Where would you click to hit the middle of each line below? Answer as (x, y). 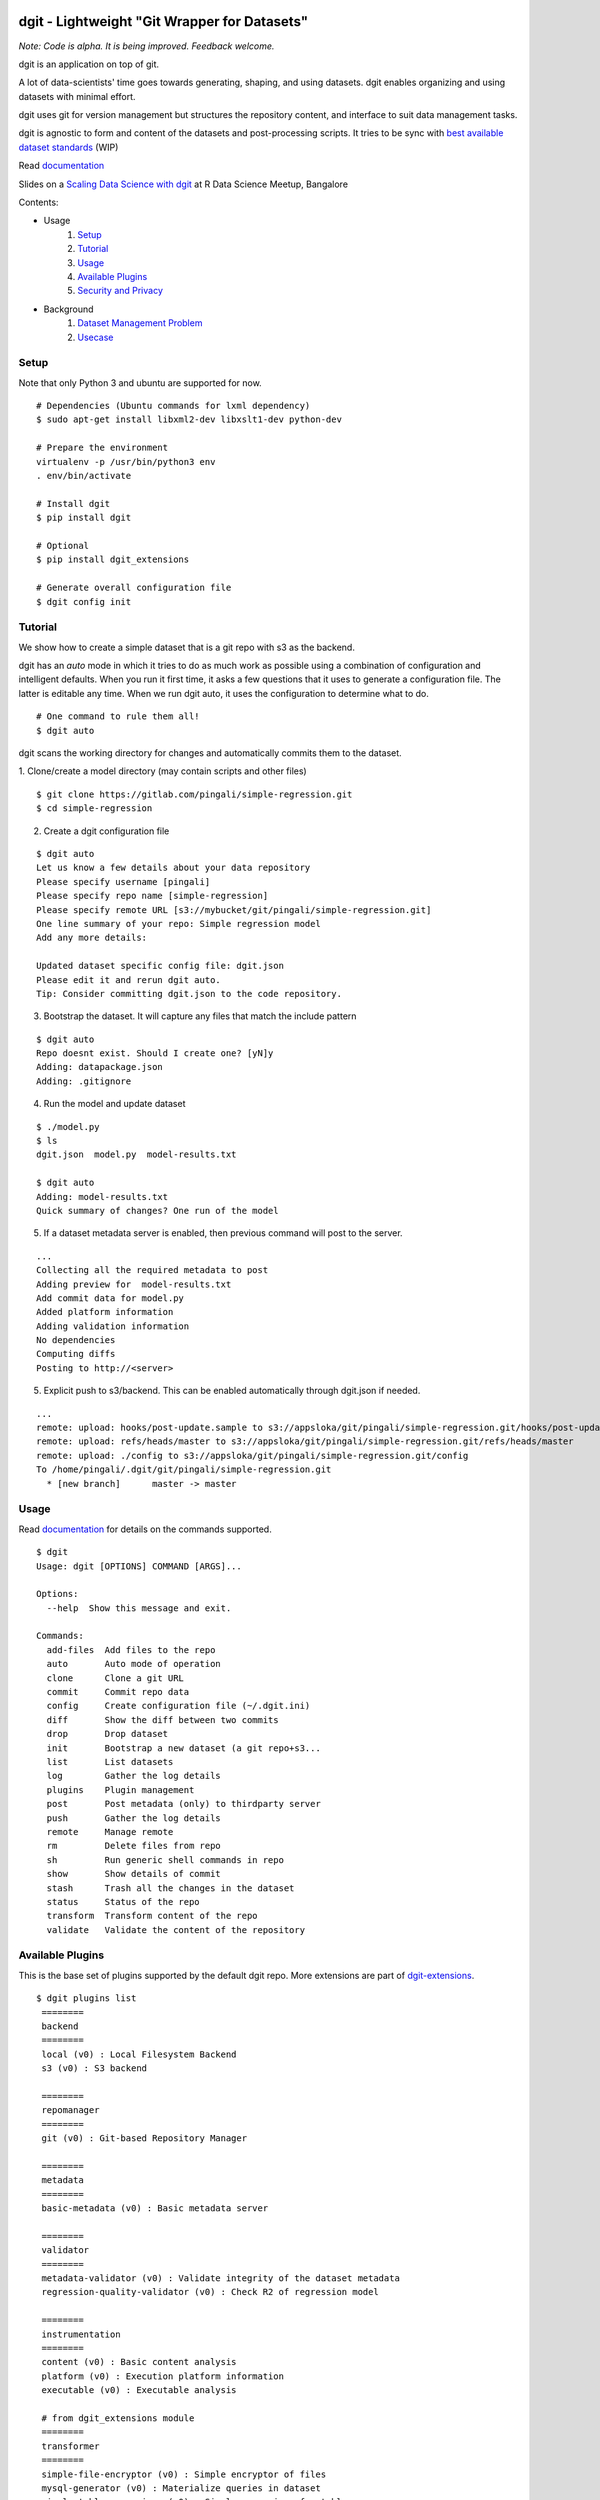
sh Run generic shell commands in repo (165, 1859)
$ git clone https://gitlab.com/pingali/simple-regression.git (194, 794)
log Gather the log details (134, 1776)
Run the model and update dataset (114, 1104)
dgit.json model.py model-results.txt (136, 1154)
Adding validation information (113, 1326)
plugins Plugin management (120, 1789)
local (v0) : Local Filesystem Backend (139, 2054)
